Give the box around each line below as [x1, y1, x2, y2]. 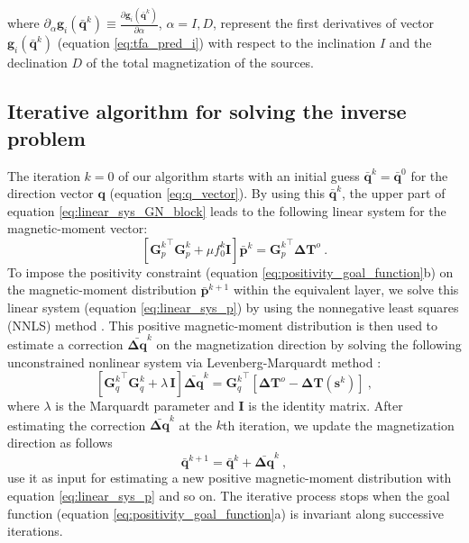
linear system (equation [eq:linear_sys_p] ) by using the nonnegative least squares [7, 298, 459, 317]
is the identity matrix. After [248, 396, 403, 415]
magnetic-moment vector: [7, 219, 148, 238]
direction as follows [7, 433, 113, 452]
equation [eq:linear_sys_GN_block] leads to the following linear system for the [7, 201, 446, 220]
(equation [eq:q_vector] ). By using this [109, 184, 326, 203]
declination [7, 53, 68, 72]
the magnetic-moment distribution [7, 280, 197, 299]
